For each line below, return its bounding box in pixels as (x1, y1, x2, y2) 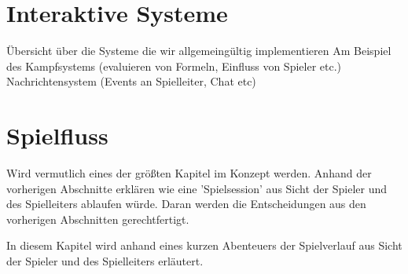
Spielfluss (6, 119, 108, 152)
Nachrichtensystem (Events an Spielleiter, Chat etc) (6, 73, 256, 90)
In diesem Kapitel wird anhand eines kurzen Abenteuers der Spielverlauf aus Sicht (6, 237, 402, 254)
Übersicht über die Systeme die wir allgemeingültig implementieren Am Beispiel (6, 42, 391, 59)
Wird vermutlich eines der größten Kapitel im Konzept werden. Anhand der (6, 165, 372, 181)
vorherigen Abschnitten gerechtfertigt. (6, 210, 189, 227)
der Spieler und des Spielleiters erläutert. (6, 253, 204, 269)
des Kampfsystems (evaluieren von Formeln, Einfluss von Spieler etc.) (6, 57, 342, 74)
